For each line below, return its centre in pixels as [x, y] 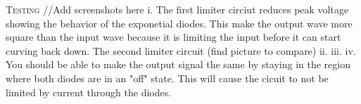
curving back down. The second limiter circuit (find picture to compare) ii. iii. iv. [181, 50]
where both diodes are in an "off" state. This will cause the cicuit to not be [167, 78]
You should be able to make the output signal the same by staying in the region [178, 64]
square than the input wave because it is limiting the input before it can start [173, 37]
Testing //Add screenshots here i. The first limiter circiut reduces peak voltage [177, 9]
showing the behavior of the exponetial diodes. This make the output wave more [179, 23]
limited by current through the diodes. [89, 92]
